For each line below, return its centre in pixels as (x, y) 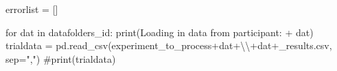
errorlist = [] (32, 9)
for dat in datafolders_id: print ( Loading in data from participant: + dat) (160, 32)
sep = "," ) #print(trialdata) (61, 58)
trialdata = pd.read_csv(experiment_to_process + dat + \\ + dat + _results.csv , (169, 45)
